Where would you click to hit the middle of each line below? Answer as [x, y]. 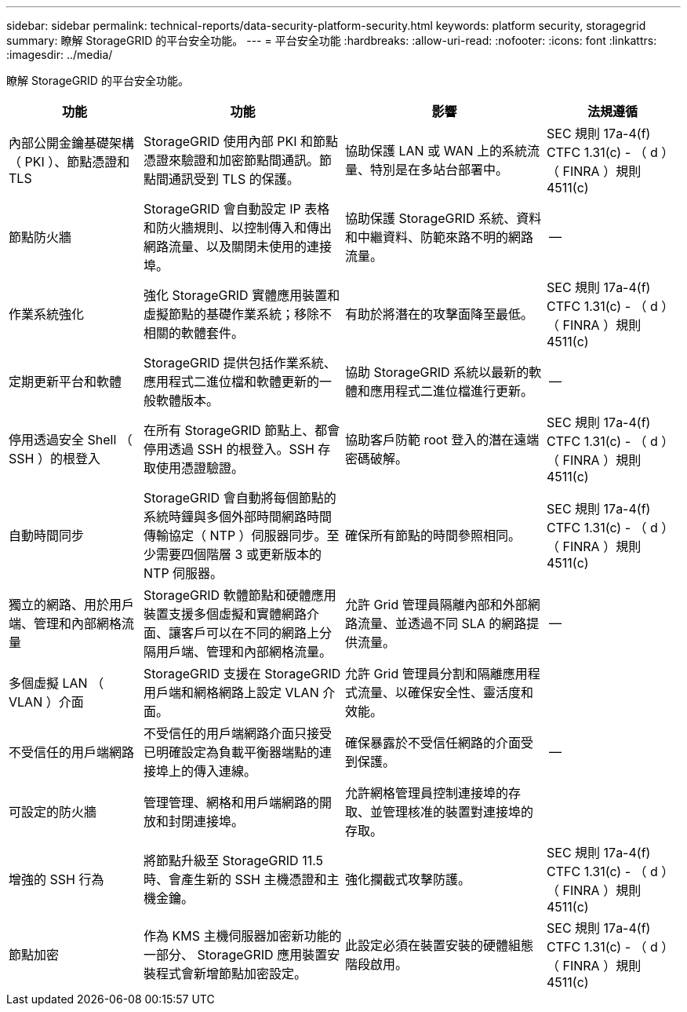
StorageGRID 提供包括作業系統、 [240, 363]
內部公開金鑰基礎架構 [72, 143]
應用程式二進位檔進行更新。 [452, 391]
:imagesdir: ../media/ [60, 55]
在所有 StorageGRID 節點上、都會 [242, 430]
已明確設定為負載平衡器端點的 [232, 752]
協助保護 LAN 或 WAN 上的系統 [436, 151]
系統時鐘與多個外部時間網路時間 [238, 517]
